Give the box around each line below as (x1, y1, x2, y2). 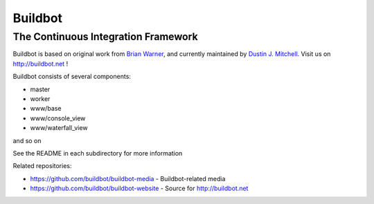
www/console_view (30, 114, 86, 122)
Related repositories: (12, 162, 72, 170)
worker (30, 94, 51, 103)
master (30, 85, 51, 93)
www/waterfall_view (30, 124, 88, 132)
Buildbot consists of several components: (12, 73, 132, 81)
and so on (12, 136, 42, 145)
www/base (30, 104, 62, 113)
